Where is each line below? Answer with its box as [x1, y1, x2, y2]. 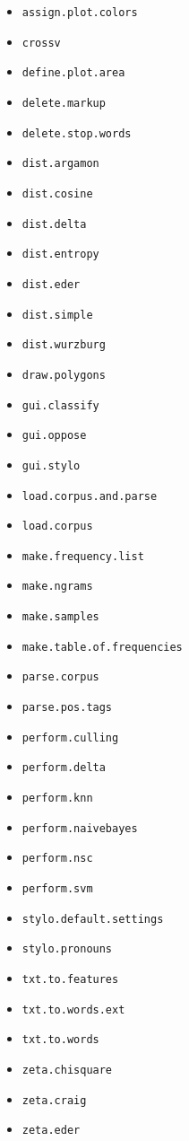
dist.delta [21, 217, 87, 231]
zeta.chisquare [21, 1063, 113, 1076]
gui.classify [21, 399, 99, 412]
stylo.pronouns [21, 943, 113, 956]
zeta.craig [21, 1093, 87, 1107]
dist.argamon [21, 157, 99, 171]
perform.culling [21, 731, 119, 744]
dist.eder [21, 277, 81, 291]
